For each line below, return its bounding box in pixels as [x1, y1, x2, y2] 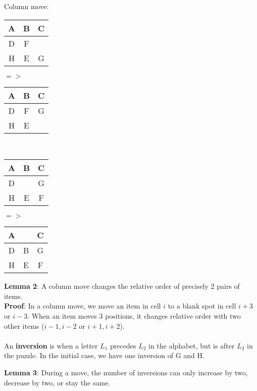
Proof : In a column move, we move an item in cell [4, 300, 161, 311]
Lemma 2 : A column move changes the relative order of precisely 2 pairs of [4, 281, 240, 291]
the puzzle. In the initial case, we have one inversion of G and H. [4, 350, 204, 361]
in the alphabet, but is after [148, 340, 235, 351]
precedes [110, 340, 136, 351]
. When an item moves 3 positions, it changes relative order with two [27, 310, 241, 321]
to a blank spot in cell [168, 300, 236, 311]
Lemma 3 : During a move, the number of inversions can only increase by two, [4, 367, 248, 377]
